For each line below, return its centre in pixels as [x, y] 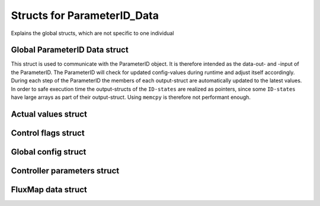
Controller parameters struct [65, 171]
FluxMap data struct [49, 189]
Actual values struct [49, 114]
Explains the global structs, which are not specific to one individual [92, 33]
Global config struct [49, 152]
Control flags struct [48, 133]
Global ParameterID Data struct [70, 50]
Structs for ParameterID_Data [85, 15]
